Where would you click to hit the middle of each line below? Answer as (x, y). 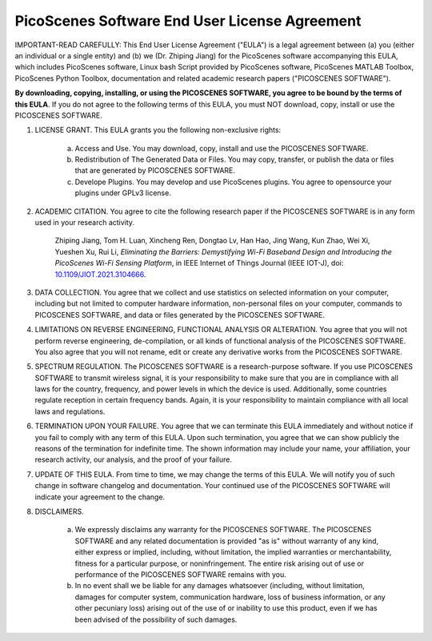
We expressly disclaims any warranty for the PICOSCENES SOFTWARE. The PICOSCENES (223, 530)
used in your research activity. (85, 222)
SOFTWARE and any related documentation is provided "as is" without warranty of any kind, (227, 541)
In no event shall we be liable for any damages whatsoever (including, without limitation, (220, 586)
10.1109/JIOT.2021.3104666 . (100, 274)
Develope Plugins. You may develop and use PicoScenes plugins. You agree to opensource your (233, 182)
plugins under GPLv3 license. (123, 193)
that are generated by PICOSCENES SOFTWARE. (155, 170)
